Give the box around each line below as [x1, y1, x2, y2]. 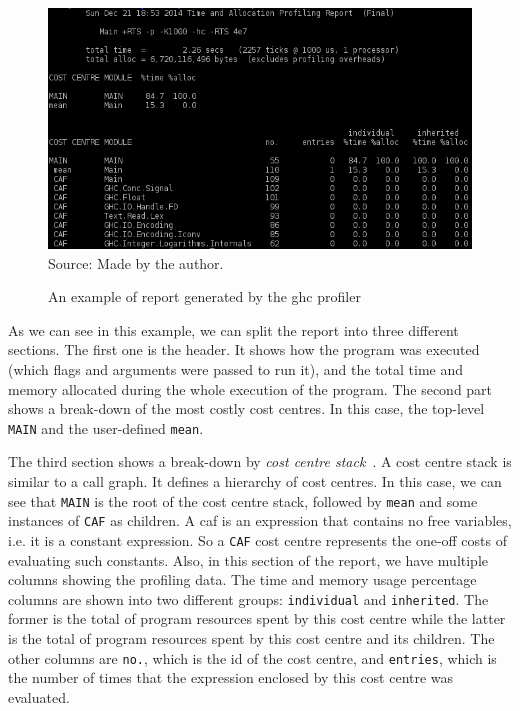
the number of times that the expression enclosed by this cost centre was [8, 667, 454, 688]
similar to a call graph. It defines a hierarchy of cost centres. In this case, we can [8, 470, 502, 491]
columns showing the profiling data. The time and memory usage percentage [8, 569, 477, 590]
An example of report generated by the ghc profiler [48, 286, 361, 307]
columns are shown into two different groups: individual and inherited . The [8, 588, 489, 609]
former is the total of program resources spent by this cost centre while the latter [8, 608, 506, 629]
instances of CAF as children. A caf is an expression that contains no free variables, [8, 510, 512, 531]
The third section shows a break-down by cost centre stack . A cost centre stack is [8, 451, 512, 472]
